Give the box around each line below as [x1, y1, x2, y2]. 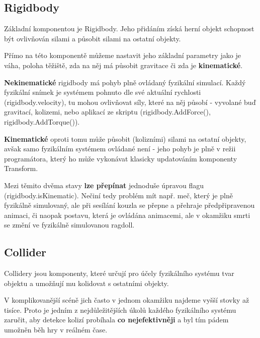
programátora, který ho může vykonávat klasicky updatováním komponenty [4, 153, 237, 163]
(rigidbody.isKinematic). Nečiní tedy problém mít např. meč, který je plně [4, 190, 233, 200]
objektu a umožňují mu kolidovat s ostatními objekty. [4, 277, 169, 288]
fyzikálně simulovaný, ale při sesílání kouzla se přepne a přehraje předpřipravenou [4, 200, 255, 210]
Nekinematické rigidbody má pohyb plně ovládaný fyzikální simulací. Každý [4, 77, 246, 87]
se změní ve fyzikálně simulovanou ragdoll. [4, 219, 135, 230]
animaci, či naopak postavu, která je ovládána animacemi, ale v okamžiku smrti [4, 209, 250, 220]
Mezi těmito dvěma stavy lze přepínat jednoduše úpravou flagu [4, 180, 204, 190]
